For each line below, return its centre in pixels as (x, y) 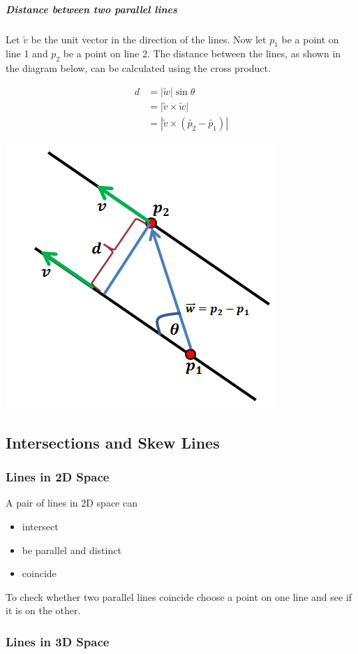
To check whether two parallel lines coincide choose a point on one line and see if (179, 596)
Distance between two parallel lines (91, 9)
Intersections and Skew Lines (113, 442)
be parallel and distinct (72, 550)
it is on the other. (43, 610)
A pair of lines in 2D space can (72, 503)
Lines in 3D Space (58, 641)
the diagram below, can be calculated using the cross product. (138, 68)
